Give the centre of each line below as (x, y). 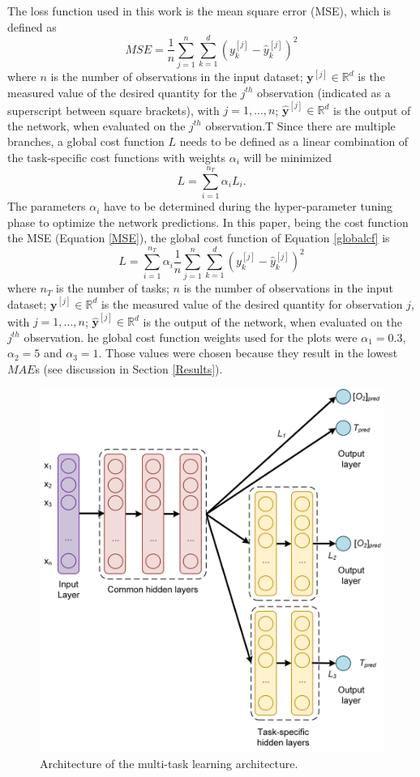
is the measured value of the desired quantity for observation (252, 303)
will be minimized (288, 157)
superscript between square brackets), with (114, 110)
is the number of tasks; (113, 288)
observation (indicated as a (324, 92)
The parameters (47, 206)
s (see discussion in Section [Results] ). (129, 369)
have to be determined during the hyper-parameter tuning (249, 206)
